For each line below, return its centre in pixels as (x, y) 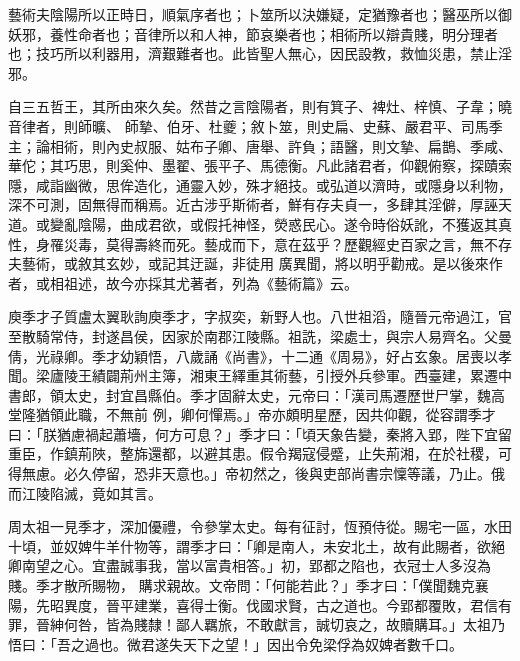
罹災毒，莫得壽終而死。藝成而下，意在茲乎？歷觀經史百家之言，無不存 (280, 243)
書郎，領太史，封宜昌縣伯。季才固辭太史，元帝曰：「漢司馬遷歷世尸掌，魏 (249, 394)
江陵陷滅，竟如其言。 (91, 492)
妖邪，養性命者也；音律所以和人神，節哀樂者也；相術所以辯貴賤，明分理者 (253, 33)
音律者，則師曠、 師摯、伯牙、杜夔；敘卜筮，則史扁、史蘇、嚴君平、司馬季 (255, 125)
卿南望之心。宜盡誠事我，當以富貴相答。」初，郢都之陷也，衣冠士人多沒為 (249, 565)
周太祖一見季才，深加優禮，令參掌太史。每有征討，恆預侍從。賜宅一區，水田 (260, 526)
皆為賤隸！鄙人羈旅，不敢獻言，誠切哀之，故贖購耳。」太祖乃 (305, 624)
